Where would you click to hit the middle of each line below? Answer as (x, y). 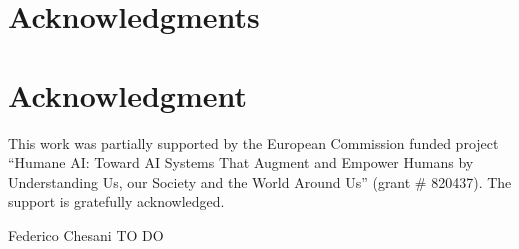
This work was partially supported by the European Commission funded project (253, 142)
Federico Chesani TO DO (86, 234)
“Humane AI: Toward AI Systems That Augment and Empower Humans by (241, 162)
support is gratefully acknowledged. (116, 201)
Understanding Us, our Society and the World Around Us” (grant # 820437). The (260, 181)
